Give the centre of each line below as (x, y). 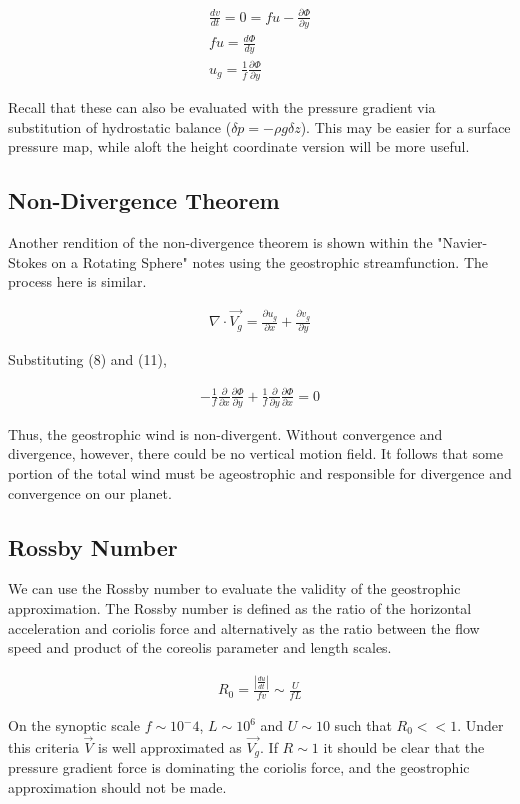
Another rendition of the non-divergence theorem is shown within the (220, 242)
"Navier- (462, 242)
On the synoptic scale (74, 725)
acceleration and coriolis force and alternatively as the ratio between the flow (244, 627)
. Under (480, 725)
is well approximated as (170, 746)
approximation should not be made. (117, 786)
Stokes (27, 261)
